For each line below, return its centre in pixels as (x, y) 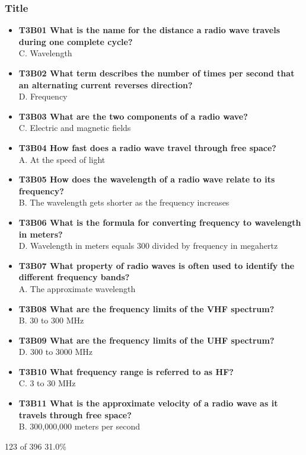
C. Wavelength (45, 53)
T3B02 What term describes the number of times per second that (157, 73)
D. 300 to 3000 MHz (56, 352)
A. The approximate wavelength (77, 288)
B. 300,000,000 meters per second (79, 426)
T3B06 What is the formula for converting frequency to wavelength (160, 222)
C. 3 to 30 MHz (47, 383)
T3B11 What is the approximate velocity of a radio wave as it (148, 403)
